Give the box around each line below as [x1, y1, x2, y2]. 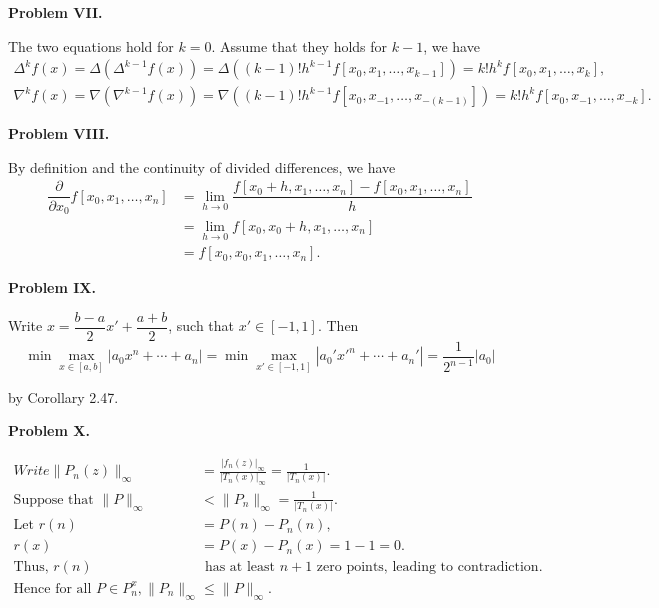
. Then [317, 315, 359, 336]
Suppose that [13, 492, 94, 507]
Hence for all [13, 581, 92, 596]
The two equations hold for [8, 35, 174, 56]
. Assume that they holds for [211, 35, 388, 56]
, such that [168, 315, 235, 336]
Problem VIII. [8, 123, 110, 144]
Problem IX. [8, 277, 96, 298]
